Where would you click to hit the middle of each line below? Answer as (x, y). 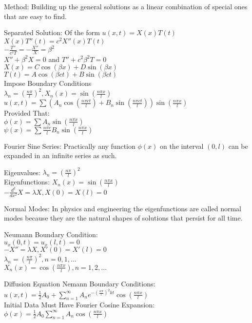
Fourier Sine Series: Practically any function (70, 146)
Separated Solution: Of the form (52, 32)
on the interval (182, 146)
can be (238, 146)
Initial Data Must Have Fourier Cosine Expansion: (79, 305)
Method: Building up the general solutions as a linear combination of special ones (126, 6)
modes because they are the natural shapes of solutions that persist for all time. (123, 218)
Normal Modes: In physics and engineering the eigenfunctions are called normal (123, 208)
